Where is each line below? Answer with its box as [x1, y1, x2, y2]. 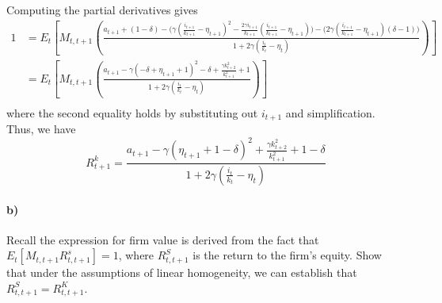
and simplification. [285, 104, 375, 121]
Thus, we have [6, 121, 76, 137]
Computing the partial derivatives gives [6, 2, 198, 17]
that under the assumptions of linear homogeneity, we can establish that [6, 264, 357, 281]
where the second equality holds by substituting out [6, 104, 258, 121]
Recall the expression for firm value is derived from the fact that [6, 231, 319, 247]
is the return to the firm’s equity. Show [192, 247, 382, 263]
